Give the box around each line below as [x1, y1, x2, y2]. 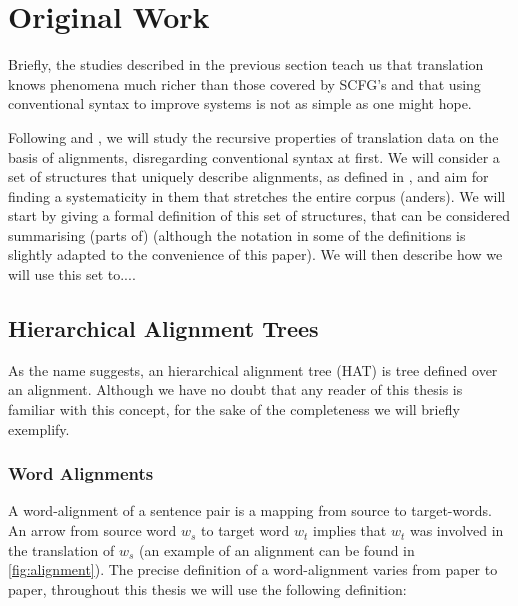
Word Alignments [8, 461, 154, 486]
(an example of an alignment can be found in [139, 539, 415, 560]
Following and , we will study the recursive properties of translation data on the [8, 126, 499, 147]
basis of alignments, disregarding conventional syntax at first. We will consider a [8, 146, 500, 167]
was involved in [409, 520, 504, 541]
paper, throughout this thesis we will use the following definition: [8, 578, 407, 599]
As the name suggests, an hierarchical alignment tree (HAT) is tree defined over [8, 359, 498, 380]
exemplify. [8, 418, 70, 439]
